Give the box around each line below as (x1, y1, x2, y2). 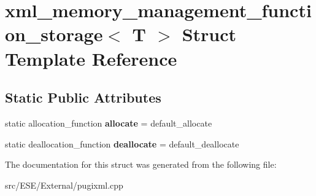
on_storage (5, 22, 103, 47)
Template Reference (5, 45, 177, 71)
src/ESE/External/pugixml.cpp (5, 178, 123, 191)
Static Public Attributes (5, 88, 161, 107)
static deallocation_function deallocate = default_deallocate (5, 137, 239, 150)
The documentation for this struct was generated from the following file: (5, 158, 277, 171)
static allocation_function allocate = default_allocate (5, 116, 212, 129)
